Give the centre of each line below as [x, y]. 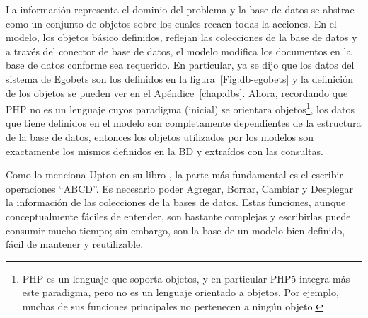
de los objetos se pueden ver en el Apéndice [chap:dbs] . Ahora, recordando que [177, 92]
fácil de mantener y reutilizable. [75, 244]
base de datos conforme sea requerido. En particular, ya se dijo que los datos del [180, 65]
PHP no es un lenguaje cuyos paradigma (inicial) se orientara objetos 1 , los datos [180, 108]
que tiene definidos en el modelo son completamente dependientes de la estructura [184, 123]
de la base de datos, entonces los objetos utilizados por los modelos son [160, 137]
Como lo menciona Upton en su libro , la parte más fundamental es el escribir [174, 175]
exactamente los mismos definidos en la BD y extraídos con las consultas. [165, 151]
